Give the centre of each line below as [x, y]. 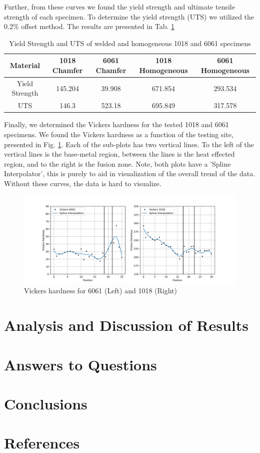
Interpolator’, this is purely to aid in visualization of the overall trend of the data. [130, 173]
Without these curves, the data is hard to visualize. [83, 183]
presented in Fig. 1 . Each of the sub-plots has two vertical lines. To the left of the [129, 144]
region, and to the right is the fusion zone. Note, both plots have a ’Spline [117, 163]
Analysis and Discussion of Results [126, 325]
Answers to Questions [80, 364]
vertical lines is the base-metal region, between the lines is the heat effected [119, 154]
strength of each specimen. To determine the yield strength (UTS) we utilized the [129, 16]
